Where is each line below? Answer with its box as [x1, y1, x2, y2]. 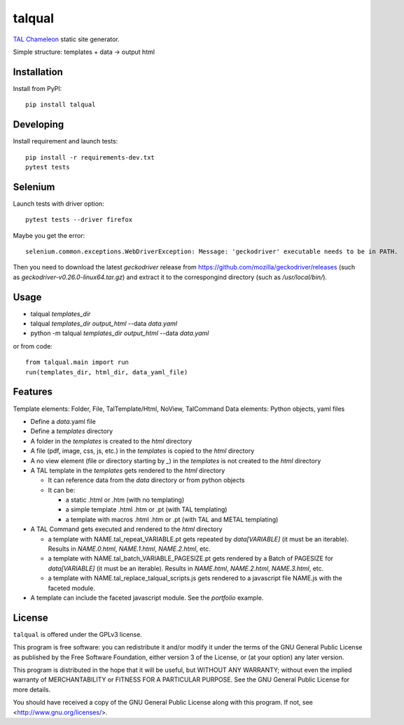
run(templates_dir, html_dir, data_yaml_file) [25, 368, 188, 376]
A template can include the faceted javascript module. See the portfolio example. [30, 593, 264, 602]
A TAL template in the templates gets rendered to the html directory [30, 466, 225, 474]
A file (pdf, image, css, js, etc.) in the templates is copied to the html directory [30, 446, 255, 455]
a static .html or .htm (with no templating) [65, 495, 185, 504]
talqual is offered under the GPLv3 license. [13, 630, 143, 638]
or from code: [13, 342, 53, 350]
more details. [13, 685, 51, 694]
